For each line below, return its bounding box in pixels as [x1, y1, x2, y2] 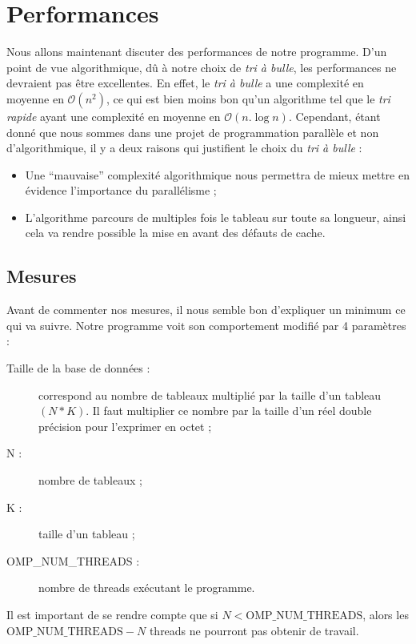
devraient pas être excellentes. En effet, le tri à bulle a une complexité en [6, 74, 364, 91]
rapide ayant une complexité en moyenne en [6, 107, 221, 124]
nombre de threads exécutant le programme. [38, 579, 255, 596]
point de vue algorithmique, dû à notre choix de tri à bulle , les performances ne [6, 58, 397, 75]
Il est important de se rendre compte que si [6, 606, 218, 622]
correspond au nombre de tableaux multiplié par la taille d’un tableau [38, 386, 382, 403]
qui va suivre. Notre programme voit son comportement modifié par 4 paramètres [6, 316, 406, 333]
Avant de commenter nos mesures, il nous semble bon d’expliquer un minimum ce [6, 301, 406, 318]
